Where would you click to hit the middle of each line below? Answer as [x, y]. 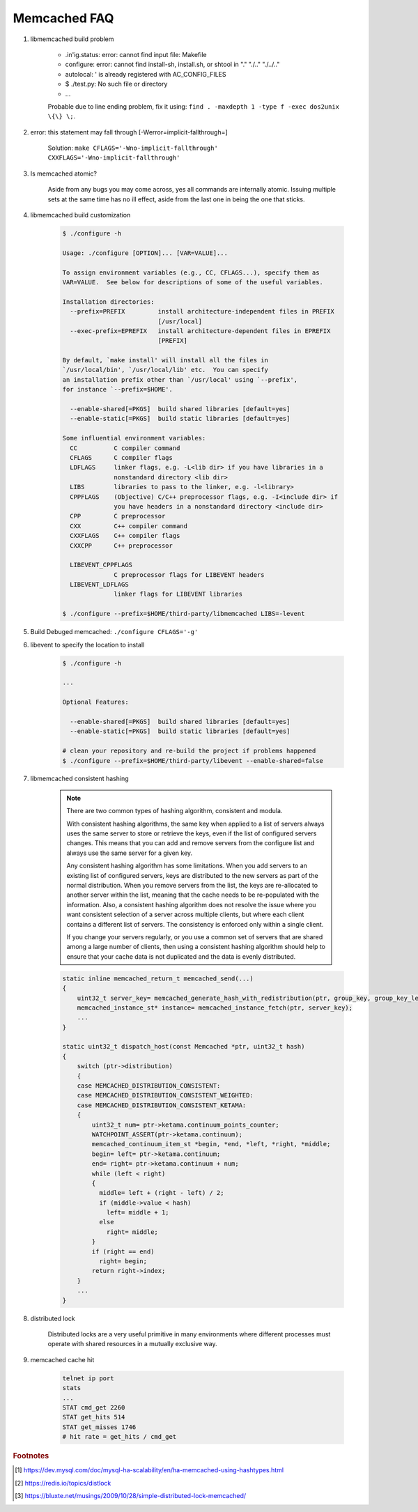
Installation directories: [108, 302]
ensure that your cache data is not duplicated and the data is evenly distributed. [181, 956]
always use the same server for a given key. [130, 853]
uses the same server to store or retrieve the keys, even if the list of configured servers [192, 833]
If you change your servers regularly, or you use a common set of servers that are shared [195, 936]
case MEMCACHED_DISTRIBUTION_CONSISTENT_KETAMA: [162, 1105]
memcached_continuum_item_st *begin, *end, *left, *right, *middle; [211, 1144]
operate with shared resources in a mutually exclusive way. [132, 1344]
